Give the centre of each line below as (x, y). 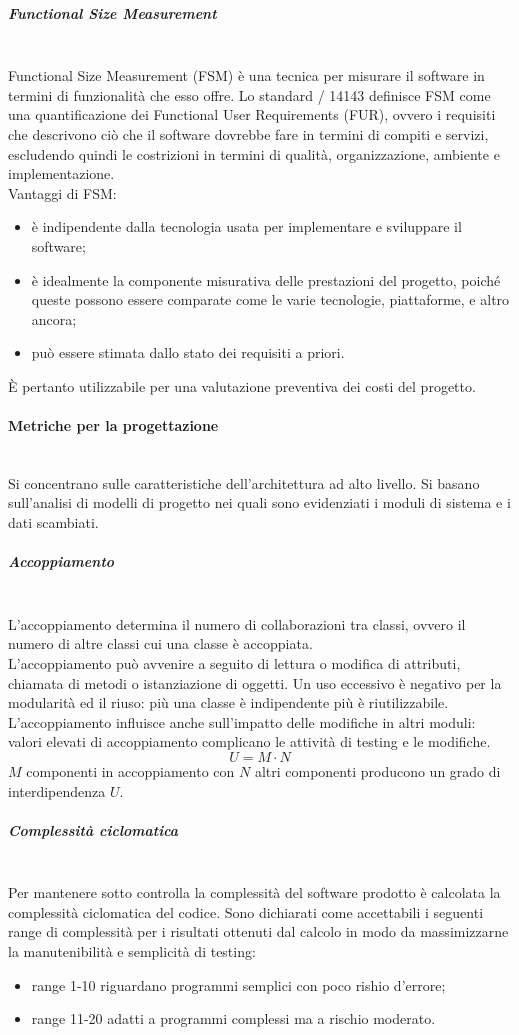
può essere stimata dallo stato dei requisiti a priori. (188, 352)
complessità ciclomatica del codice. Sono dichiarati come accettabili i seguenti (246, 911)
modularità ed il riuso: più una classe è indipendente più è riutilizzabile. (228, 702)
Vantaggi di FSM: (62, 192)
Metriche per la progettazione (113, 425)
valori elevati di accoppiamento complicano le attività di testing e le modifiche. (249, 741)
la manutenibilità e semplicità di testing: (132, 951)
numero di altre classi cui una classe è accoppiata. (160, 643)
